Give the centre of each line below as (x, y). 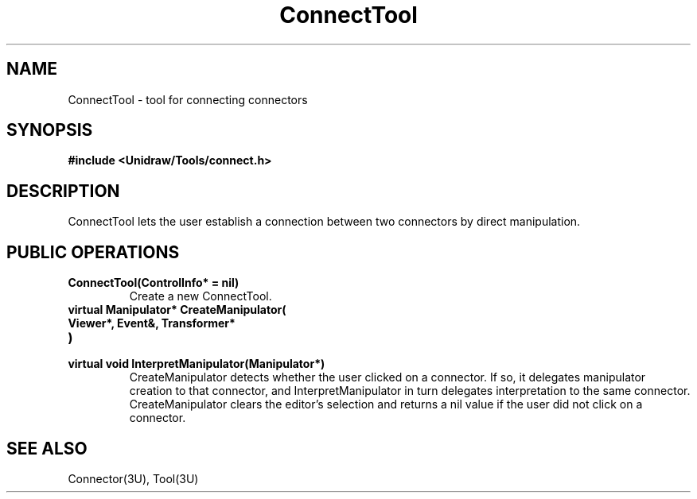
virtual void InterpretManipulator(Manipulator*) (197, 364)
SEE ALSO (47, 448)
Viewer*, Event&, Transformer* (152, 323)
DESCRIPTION (63, 191)
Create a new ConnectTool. (201, 296)
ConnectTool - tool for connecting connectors (188, 99)
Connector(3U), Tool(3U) (133, 478)
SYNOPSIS (50, 130)
